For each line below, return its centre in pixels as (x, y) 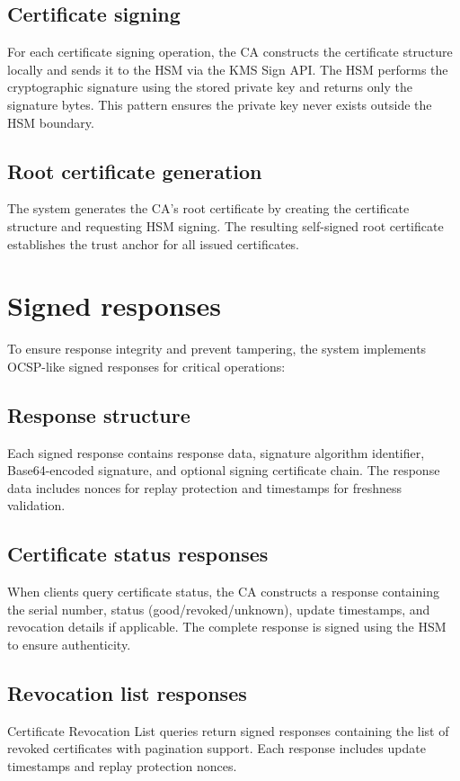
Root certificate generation (135, 171)
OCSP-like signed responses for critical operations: (146, 366)
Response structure (99, 414)
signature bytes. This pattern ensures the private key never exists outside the (220, 104)
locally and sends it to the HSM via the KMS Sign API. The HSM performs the (228, 69)
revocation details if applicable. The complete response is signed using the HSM (227, 627)
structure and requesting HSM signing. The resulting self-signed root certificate (226, 225)
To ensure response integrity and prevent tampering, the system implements (217, 349)
